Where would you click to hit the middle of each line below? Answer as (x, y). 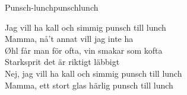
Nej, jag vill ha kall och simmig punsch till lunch (93, 73)
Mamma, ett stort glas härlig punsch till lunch (89, 85)
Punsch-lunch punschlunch (52, 7)
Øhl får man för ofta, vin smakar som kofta (84, 50)
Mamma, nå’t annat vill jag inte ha (69, 39)
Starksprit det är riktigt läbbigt (62, 62)
